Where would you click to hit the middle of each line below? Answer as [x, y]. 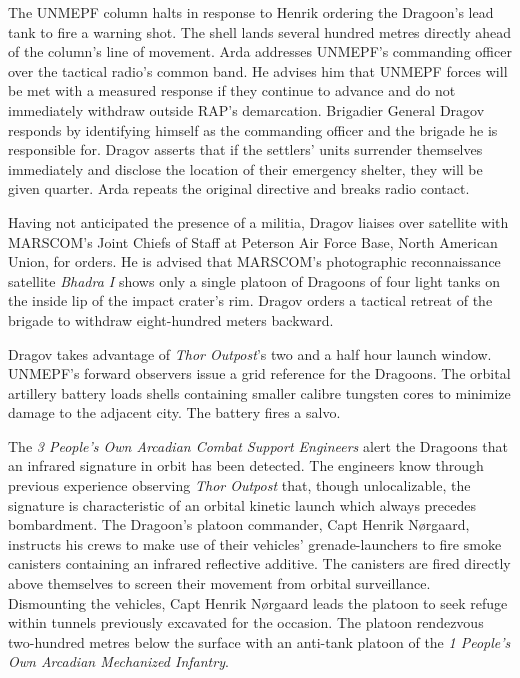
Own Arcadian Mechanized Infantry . [118, 661]
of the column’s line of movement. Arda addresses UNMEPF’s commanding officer [260, 51]
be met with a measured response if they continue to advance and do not [232, 90]
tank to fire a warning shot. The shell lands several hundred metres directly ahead [260, 31]
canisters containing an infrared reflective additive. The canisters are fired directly [259, 563]
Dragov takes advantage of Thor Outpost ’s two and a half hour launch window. [250, 353]
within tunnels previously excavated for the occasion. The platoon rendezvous [246, 622]
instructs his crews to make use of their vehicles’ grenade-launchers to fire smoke [255, 543]
